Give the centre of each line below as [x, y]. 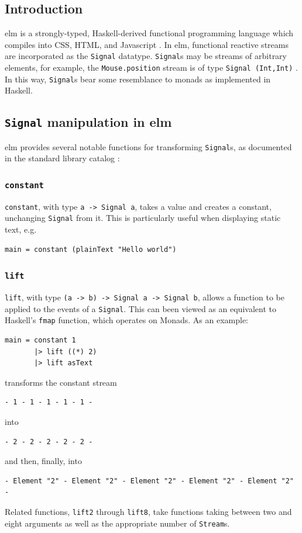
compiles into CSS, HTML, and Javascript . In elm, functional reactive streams [147, 44]
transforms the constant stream [61, 382]
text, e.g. [21, 229]
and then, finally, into [43, 461]
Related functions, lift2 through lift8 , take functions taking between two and [148, 511]
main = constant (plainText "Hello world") [91, 249]
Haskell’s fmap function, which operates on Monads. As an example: [127, 320]
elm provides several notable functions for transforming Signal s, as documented [148, 146]
